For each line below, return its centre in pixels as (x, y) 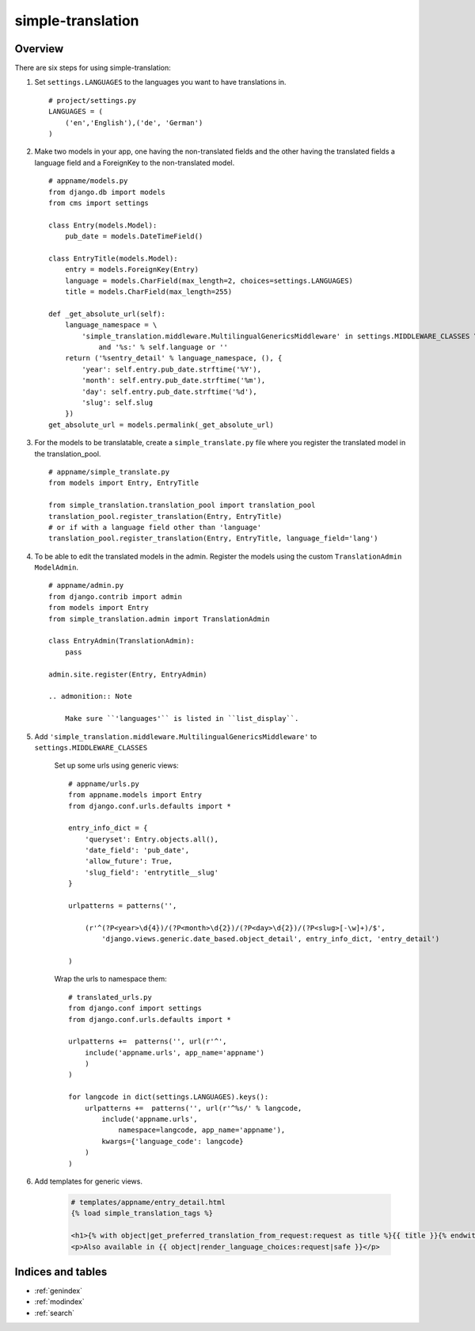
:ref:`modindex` (59, 1302)
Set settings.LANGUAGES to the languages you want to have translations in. (160, 82)
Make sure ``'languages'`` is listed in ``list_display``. (182, 719)
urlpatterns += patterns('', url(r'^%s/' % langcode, (193, 1108)
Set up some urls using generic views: (116, 765)
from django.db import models (107, 192)
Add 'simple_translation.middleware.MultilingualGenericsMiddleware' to (176, 736)
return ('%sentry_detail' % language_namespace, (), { (173, 358)
